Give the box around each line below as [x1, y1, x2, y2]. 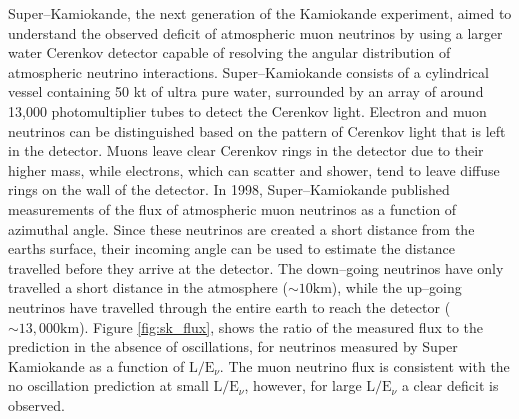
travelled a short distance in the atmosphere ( [8, 277, 288, 298]
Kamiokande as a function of [8, 355, 185, 376]
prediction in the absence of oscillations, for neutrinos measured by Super [8, 336, 458, 357]
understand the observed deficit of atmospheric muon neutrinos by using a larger [8, 22, 503, 43]
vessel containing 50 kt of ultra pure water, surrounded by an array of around [8, 81, 484, 102]
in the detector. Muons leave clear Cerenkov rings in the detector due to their [8, 140, 484, 161]
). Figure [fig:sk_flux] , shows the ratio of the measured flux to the [79, 316, 484, 337]
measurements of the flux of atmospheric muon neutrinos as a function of [8, 198, 457, 219]
